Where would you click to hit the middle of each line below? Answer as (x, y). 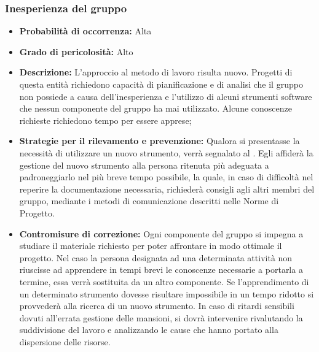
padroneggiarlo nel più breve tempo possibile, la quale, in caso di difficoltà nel (166, 177)
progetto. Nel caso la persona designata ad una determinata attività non (156, 257)
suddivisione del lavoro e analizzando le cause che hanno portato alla (149, 330)
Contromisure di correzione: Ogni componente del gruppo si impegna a (161, 233)
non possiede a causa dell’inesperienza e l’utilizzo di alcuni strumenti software (166, 96)
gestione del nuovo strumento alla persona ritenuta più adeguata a (144, 165)
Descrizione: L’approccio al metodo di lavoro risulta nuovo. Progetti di (156, 72)
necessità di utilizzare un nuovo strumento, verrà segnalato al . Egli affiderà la (166, 152)
